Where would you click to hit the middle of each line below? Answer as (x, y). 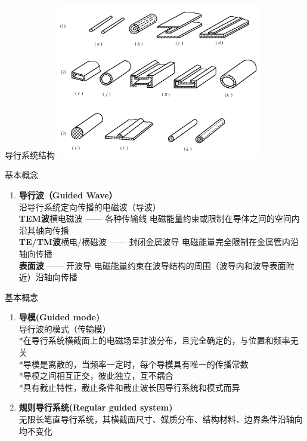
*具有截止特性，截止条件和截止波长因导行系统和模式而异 (129, 387)
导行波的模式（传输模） (65, 328)
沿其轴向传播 (44, 230)
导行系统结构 (30, 154)
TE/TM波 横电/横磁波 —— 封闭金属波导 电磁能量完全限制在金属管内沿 (159, 242)
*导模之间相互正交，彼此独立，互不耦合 (96, 376)
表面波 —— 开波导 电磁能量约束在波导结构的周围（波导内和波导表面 (152, 265)
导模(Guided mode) (59, 317)
